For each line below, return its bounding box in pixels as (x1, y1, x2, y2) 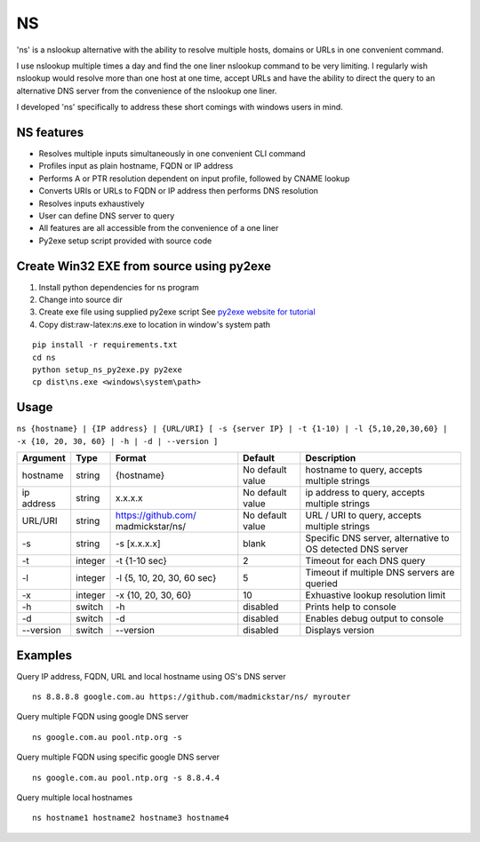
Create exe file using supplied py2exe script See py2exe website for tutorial (38, 306, 316, 317)
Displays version (305, 624, 375, 637)
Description (305, 452, 356, 465)
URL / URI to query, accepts (305, 509, 422, 521)
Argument (21, 452, 66, 465)
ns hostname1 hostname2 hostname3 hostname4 (32, 813, 230, 823)
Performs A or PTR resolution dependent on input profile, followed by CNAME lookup (38, 173, 350, 184)
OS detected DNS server (305, 543, 409, 555)
